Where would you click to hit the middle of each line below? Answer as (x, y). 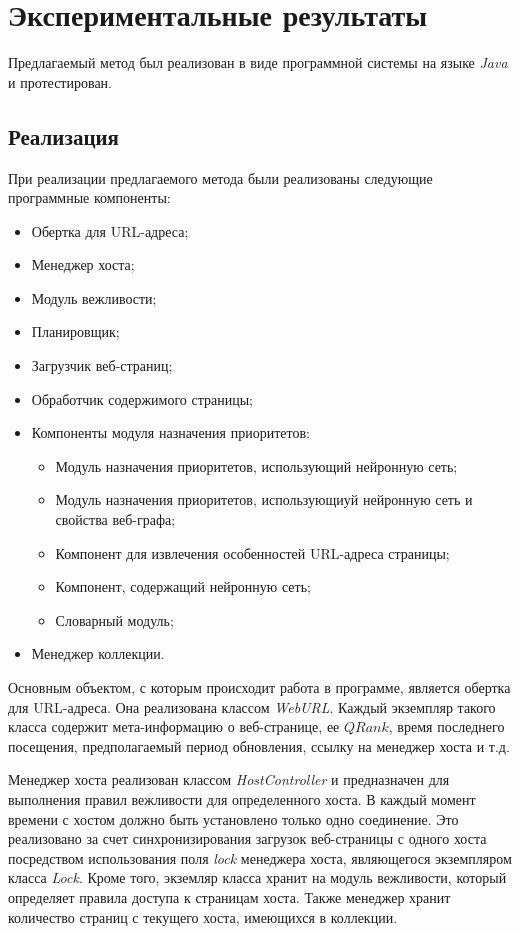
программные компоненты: (89, 197)
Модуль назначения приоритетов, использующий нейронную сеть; (256, 465)
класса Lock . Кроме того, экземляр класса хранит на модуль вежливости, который (257, 877)
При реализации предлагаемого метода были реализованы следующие (220, 177)
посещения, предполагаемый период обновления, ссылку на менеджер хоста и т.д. (259, 745)
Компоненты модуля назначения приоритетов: (170, 432)
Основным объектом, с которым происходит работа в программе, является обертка (259, 687)
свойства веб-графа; (115, 519)
